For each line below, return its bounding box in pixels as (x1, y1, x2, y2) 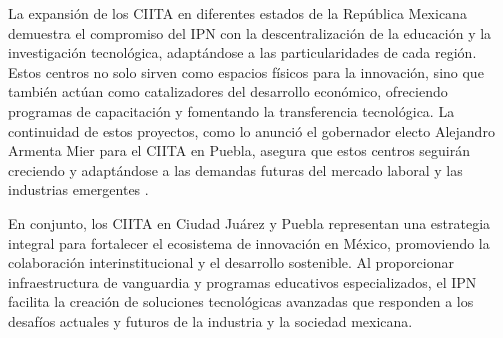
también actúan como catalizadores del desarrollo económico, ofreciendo (8, 81, 448, 102)
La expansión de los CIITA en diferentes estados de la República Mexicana (8, 3, 467, 23)
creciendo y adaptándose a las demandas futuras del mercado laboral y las (8, 159, 463, 180)
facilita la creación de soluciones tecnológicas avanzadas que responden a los (8, 291, 474, 312)
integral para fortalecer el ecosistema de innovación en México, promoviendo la (8, 232, 490, 253)
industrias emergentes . (8, 179, 149, 200)
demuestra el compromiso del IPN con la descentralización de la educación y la (8, 22, 492, 43)
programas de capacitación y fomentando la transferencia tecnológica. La (8, 100, 455, 121)
